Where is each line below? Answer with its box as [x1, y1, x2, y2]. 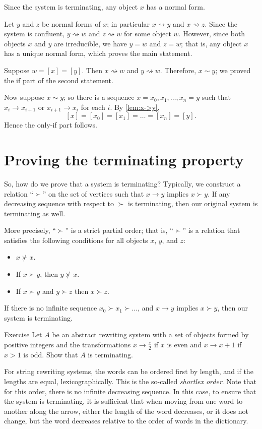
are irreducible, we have [53, 38, 127, 48]
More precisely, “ [4, 225, 56, 235]
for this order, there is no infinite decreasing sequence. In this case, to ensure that [4, 386, 256, 396]
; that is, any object [181, 38, 242, 48]
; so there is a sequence [63, 92, 135, 102]
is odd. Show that [23, 349, 78, 359]
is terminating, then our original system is [128, 198, 258, 209]
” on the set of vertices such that [42, 188, 144, 199]
